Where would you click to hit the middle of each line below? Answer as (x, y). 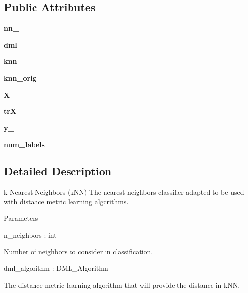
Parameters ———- (34, 218)
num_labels (24, 144)
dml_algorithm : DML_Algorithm (56, 268)
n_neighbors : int (30, 234)
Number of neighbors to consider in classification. (79, 251)
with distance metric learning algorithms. (66, 201)
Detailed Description (58, 171)
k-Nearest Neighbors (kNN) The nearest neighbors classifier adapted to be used (124, 192)
